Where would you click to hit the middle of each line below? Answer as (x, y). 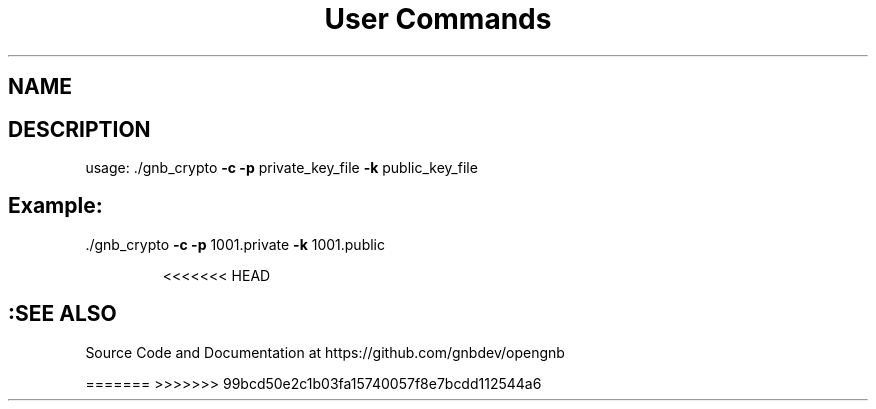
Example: (55, 206)
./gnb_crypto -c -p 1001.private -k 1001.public (235, 244)
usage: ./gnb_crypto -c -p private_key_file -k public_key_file (281, 168)
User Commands (438, 19)
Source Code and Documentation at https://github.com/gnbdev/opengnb (325, 352)
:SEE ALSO (62, 314)
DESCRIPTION (79, 129)
